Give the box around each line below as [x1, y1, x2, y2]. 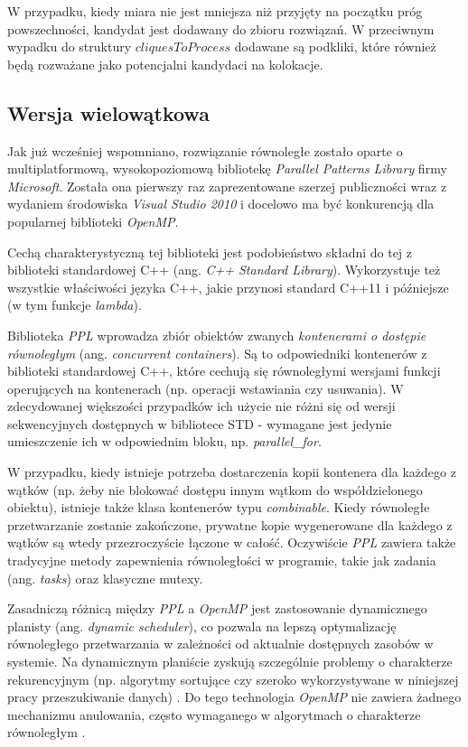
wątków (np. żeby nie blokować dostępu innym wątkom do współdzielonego [7, 480, 423, 499]
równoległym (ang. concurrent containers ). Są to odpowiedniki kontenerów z [7, 343, 427, 362]
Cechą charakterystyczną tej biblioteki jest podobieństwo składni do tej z [7, 242, 413, 261]
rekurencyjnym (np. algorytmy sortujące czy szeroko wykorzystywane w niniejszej [7, 669, 459, 688]
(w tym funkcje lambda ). [7, 295, 142, 314]
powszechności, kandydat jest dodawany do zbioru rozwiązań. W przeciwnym [7, 19, 435, 38]
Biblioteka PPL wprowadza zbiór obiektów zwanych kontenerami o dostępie [7, 325, 426, 344]
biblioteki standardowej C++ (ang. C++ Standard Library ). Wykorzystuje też [7, 260, 441, 279]
